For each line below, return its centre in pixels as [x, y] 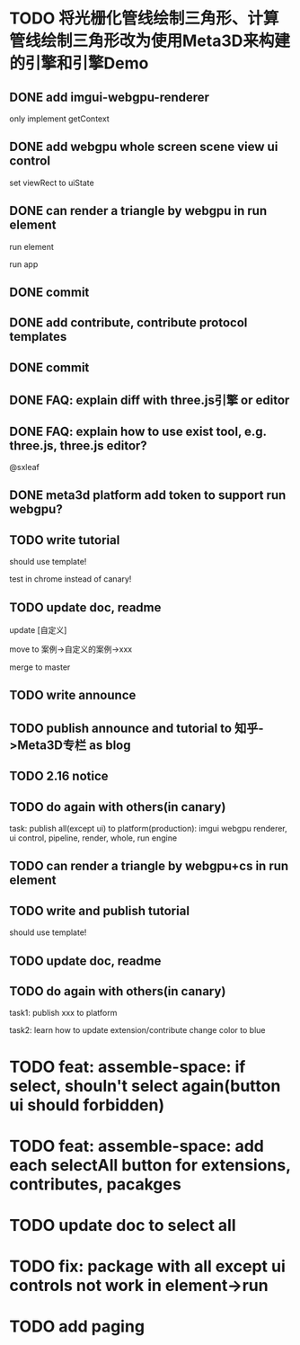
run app [24, 264]
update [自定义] [38, 630]
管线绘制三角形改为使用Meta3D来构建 [150, 41]
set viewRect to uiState [52, 183]
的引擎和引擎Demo [79, 63]
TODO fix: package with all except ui [147, 1266]
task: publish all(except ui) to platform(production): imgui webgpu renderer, [148, 828]
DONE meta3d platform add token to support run [148, 495]
